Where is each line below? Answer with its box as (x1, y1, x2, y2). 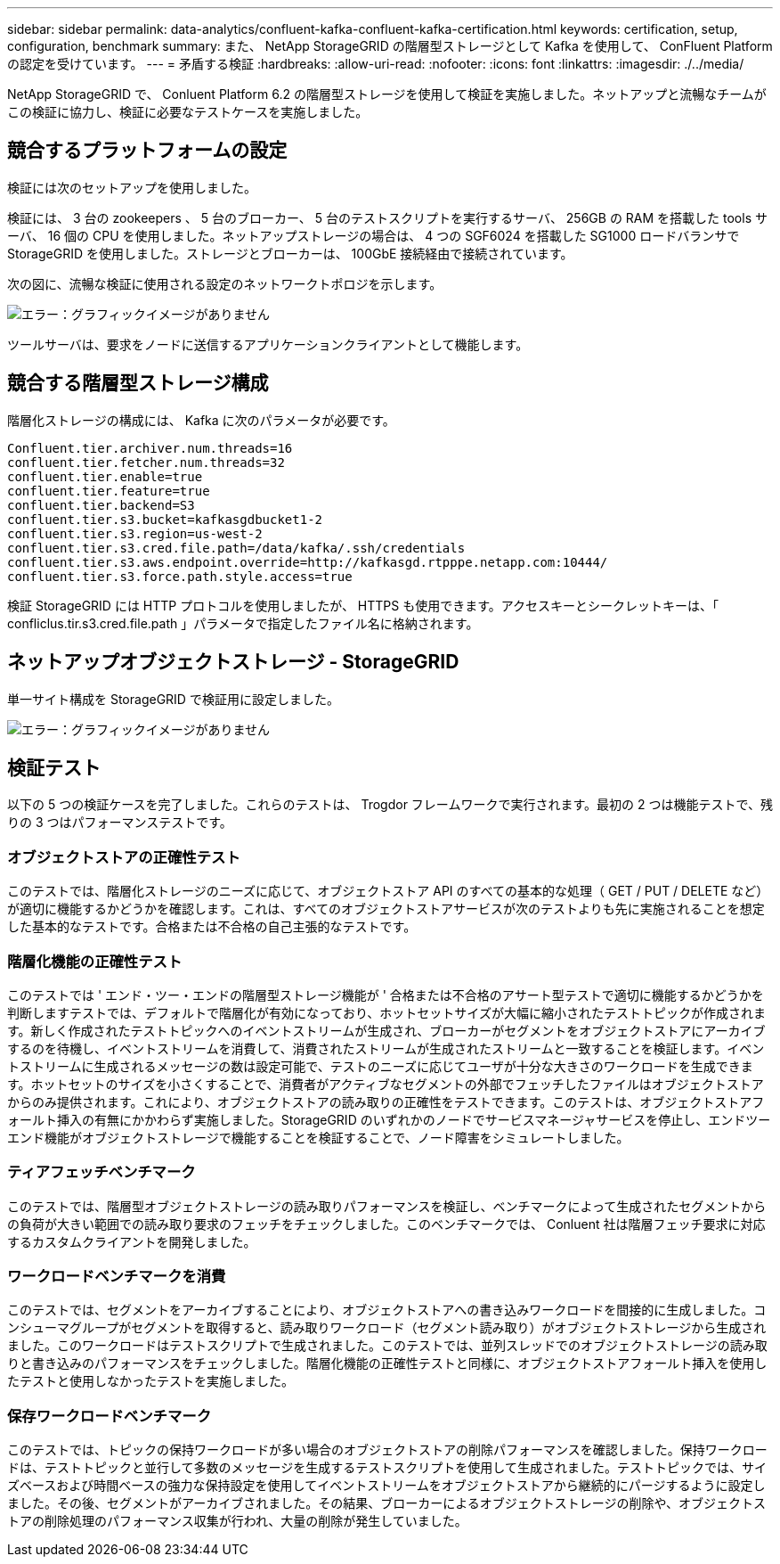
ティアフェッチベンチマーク (7, 1163, 196, 1182)
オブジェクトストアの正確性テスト (7, 848, 240, 866)
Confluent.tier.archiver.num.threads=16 (7, 440, 293, 455)
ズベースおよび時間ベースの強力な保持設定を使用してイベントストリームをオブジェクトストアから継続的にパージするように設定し (7, 1478, 766, 1494)
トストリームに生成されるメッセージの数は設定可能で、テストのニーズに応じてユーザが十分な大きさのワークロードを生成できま (7, 1058, 753, 1074)
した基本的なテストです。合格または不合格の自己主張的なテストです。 (7, 919, 417, 935)
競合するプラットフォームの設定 (7, 139, 288, 162)
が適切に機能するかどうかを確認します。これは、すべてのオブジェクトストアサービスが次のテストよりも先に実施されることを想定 (7, 901, 765, 917)
